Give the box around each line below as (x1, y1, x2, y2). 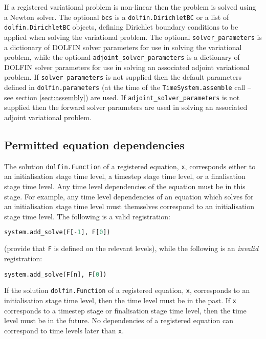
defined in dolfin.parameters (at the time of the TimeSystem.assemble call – (4, 82, 251, 93)
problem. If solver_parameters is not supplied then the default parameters (4, 72, 241, 82)
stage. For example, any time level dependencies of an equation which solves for (4, 191, 254, 201)
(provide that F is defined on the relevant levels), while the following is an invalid (4, 243, 259, 254)
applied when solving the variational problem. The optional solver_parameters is (4, 31, 262, 42)
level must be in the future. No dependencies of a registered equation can (4, 315, 233, 326)
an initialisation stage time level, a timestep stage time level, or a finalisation (4, 171, 246, 182)
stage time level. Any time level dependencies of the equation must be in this (4, 181, 246, 192)
